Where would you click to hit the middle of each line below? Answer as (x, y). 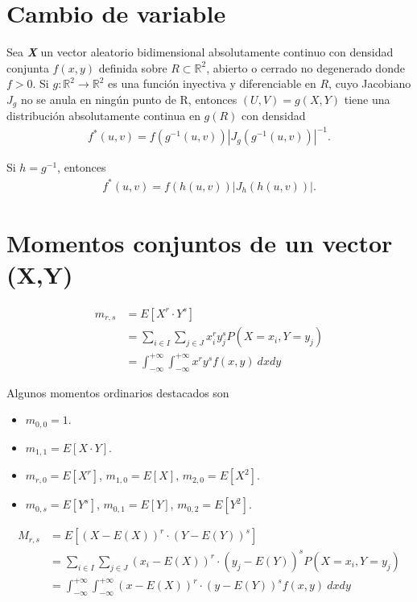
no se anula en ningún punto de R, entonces (129, 99)
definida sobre (133, 67)
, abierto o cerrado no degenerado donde (306, 67)
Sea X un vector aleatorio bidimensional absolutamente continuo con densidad (200, 52)
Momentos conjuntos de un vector (200, 242)
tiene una (367, 99)
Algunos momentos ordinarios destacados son (118, 392)
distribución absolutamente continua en (103, 116)
